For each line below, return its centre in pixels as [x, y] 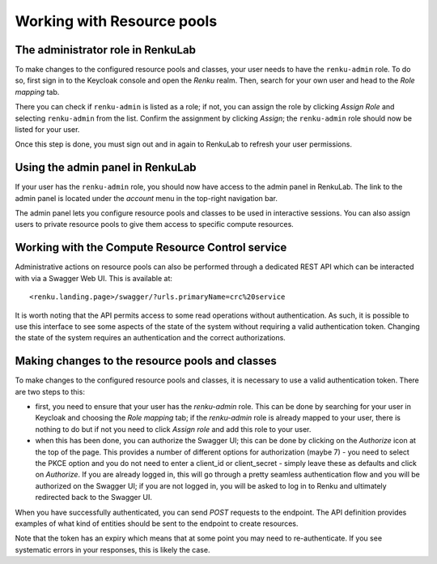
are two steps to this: [50, 391]
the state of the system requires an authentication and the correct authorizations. [151, 338]
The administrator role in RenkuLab [105, 50]
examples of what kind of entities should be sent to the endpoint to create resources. [157, 523]
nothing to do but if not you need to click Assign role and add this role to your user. [173, 429]
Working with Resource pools [116, 21]
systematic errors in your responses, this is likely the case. [112, 549]
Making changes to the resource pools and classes [146, 361]
